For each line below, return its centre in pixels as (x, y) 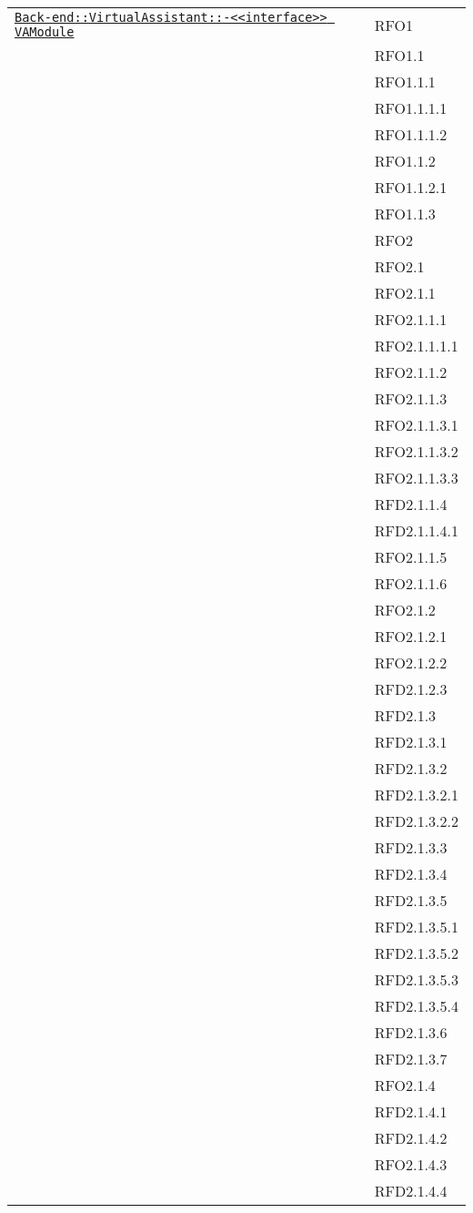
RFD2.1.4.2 (411, 1138)
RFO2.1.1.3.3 (416, 478)
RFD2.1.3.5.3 (416, 979)
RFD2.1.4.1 (411, 1111)
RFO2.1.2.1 (411, 636)
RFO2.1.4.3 (411, 1164)
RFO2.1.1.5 (411, 557)
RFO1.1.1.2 (411, 134)
